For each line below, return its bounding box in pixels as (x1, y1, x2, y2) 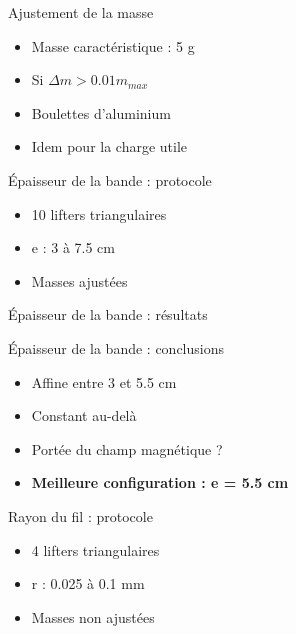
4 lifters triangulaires (31, 539, 160, 560)
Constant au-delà (31, 405, 137, 426)
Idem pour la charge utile (31, 136, 188, 157)
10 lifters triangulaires (31, 203, 167, 224)
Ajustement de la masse (8, 2, 154, 22)
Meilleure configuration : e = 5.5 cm (31, 472, 289, 493)
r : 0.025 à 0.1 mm (31, 573, 145, 594)
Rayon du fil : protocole (8, 505, 153, 526)
